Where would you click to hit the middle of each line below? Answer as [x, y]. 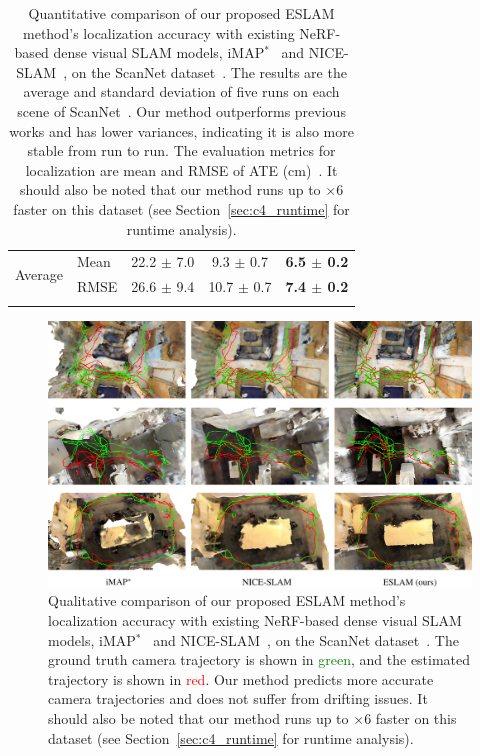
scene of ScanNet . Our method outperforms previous [181, 110]
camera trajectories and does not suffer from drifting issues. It [238, 698]
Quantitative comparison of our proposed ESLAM [181, 13]
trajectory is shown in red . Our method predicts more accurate [241, 678]
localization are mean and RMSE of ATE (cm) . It [181, 169]
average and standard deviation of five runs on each [181, 91]
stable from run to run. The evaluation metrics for [181, 150]
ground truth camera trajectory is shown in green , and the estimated [259, 659]
